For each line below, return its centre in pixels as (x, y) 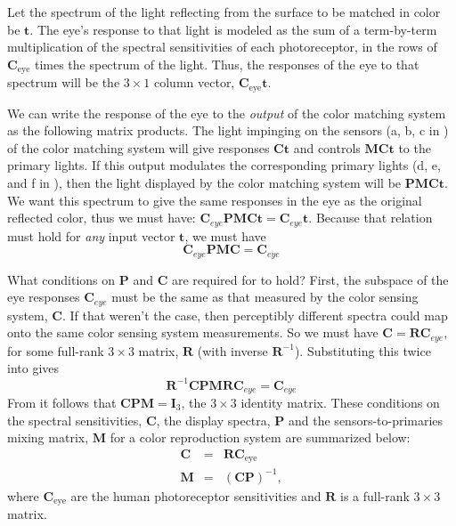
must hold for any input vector (91, 235)
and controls (327, 147)
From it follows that (62, 402)
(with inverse (232, 350)
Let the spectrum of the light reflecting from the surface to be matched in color (224, 12)
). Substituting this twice (362, 350)
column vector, (195, 82)
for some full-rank (56, 350)
